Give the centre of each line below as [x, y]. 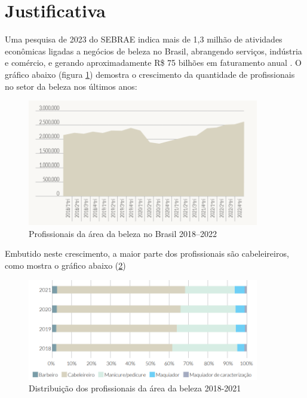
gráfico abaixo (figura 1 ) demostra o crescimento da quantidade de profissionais [150, 74]
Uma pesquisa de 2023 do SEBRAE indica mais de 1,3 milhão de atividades [144, 39]
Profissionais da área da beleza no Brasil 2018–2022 [123, 233]
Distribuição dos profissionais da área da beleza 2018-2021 [135, 388]
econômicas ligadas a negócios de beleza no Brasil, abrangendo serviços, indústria [153, 51]
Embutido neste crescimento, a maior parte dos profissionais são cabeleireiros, [147, 253]
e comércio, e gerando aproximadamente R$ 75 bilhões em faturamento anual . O [153, 63]
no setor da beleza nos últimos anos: [71, 86]
